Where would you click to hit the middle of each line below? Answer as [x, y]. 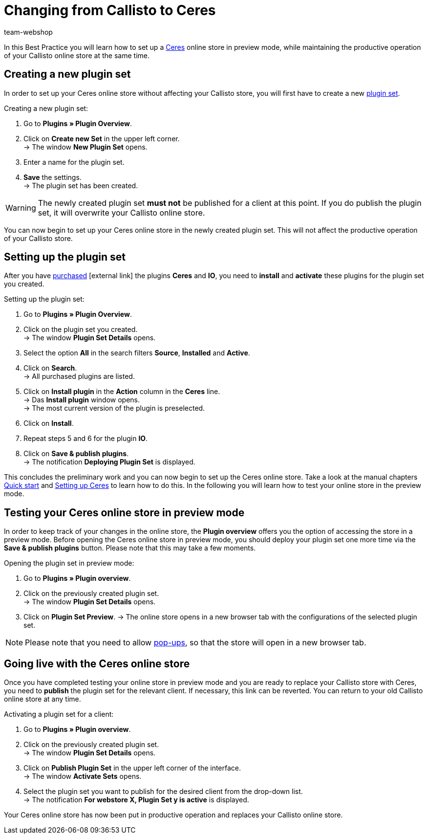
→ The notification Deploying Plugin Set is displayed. [109, 462]
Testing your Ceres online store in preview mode [124, 512]
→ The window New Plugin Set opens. [86, 147]
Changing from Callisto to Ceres [110, 10]
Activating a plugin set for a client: [59, 714]
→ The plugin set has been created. [81, 185]
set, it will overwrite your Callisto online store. [121, 212]
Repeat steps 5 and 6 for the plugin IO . [86, 439]
